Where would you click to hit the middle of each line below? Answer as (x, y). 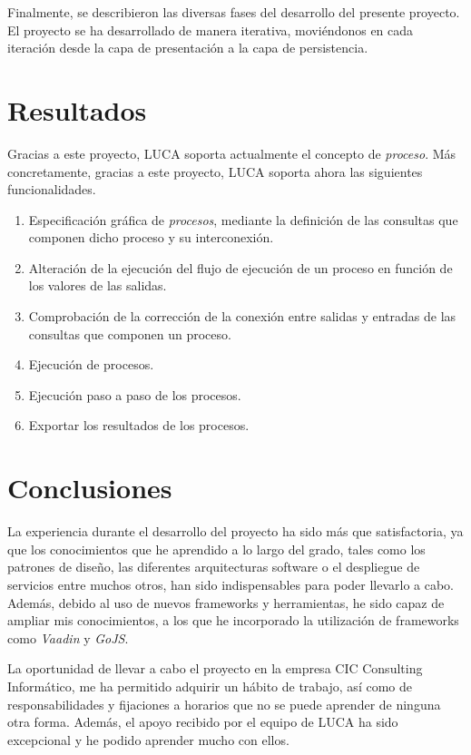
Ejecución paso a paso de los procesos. (135, 394)
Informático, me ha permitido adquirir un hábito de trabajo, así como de (210, 686)
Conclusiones (90, 488)
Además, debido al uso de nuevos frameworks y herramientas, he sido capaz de (226, 602)
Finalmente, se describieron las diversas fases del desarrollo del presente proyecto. (234, 12)
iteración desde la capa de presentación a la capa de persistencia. (188, 48)
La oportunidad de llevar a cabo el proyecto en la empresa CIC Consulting (215, 668)
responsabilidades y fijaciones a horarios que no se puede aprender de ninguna (224, 704)
